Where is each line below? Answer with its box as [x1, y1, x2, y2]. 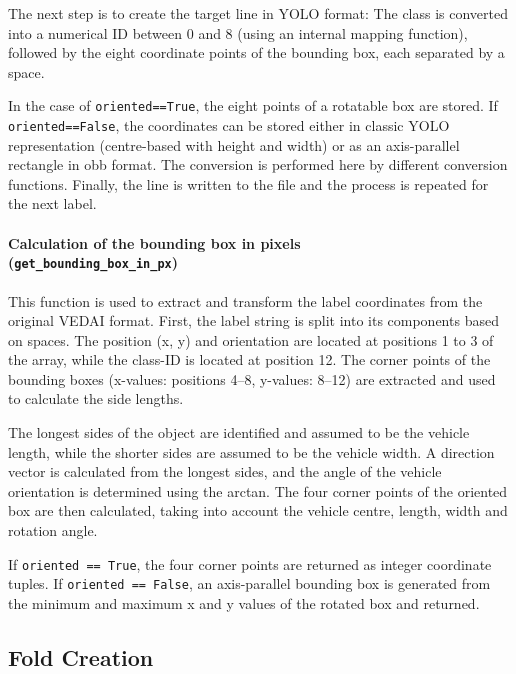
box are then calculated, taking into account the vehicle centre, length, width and [8, 500, 508, 521]
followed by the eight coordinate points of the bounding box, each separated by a [8, 42, 505, 63]
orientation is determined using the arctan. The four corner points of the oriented [8, 480, 508, 501]
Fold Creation [8, 641, 154, 672]
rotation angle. [8, 520, 98, 541]
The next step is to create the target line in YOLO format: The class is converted [8, 3, 509, 23]
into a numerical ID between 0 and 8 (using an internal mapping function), [8, 22, 468, 43]
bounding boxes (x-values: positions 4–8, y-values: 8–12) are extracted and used [8, 368, 496, 389]
